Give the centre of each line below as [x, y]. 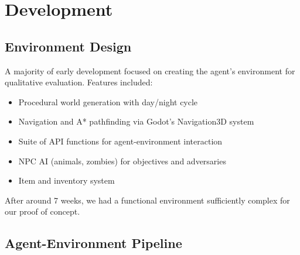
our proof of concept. [42, 211]
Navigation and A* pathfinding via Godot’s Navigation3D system [136, 121]
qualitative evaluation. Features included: [79, 82]
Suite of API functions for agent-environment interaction [120, 141]
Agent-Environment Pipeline [93, 243]
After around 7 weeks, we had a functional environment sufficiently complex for [147, 200]
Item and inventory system [67, 180]
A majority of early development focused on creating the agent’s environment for [150, 70]
